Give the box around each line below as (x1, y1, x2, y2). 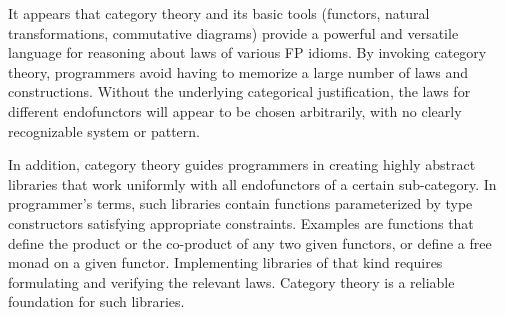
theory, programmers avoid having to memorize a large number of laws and (8, 61, 469, 82)
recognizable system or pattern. (8, 120, 200, 141)
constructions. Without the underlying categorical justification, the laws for (8, 81, 471, 102)
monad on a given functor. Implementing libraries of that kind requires (8, 252, 443, 273)
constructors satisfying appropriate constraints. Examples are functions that (8, 212, 474, 233)
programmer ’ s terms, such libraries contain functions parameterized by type (8, 193, 473, 214)
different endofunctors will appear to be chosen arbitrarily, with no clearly (8, 100, 462, 121)
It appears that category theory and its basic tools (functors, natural (8, 3, 430, 23)
